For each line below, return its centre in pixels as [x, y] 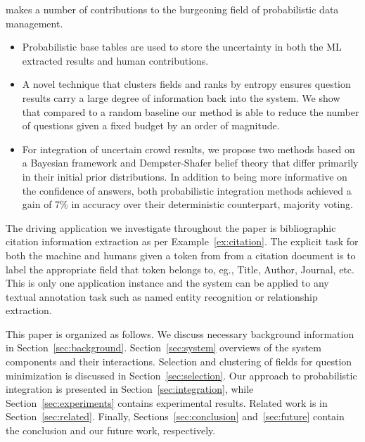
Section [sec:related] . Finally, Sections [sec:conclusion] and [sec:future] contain [175, 416]
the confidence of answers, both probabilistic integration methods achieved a [187, 190]
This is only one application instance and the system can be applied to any [167, 283]
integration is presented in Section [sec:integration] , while [130, 389]
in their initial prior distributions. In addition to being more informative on [185, 176]
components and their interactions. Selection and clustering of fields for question [179, 362]
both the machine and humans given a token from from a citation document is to [181, 255]
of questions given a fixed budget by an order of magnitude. [151, 125]
